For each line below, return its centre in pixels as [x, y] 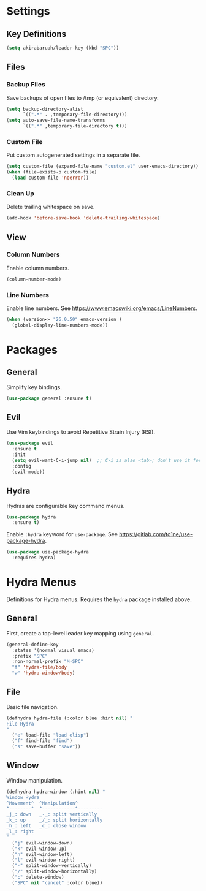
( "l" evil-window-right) [44, 860]
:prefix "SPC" [30, 656]
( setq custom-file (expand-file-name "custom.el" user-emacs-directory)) [103, 167]
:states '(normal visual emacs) [53, 650]
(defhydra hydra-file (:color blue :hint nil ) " [70, 718]
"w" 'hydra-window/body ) [44, 673]
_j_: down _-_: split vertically [52, 814]
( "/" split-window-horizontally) [55, 871]
